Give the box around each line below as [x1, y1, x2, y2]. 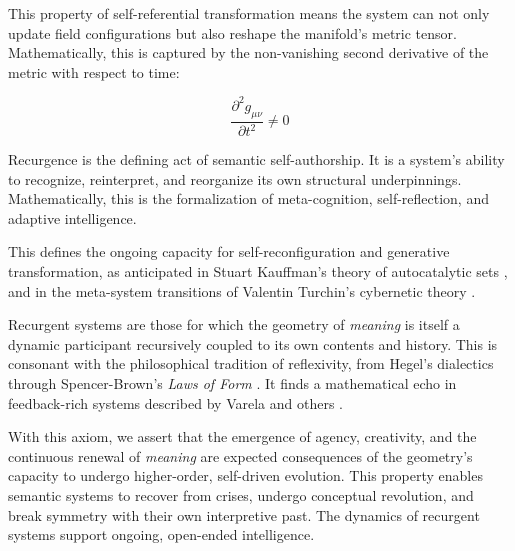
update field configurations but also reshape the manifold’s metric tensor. [8, 22, 457, 43]
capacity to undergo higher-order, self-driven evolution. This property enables [8, 465, 483, 486]
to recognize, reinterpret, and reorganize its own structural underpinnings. [8, 168, 462, 189]
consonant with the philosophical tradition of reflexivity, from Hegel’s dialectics [8, 353, 494, 374]
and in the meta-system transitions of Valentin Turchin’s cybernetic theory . [8, 280, 476, 301]
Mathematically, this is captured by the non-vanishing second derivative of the [8, 42, 489, 63]
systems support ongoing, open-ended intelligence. [8, 524, 315, 545]
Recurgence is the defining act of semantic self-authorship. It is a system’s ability [8, 149, 505, 170]
